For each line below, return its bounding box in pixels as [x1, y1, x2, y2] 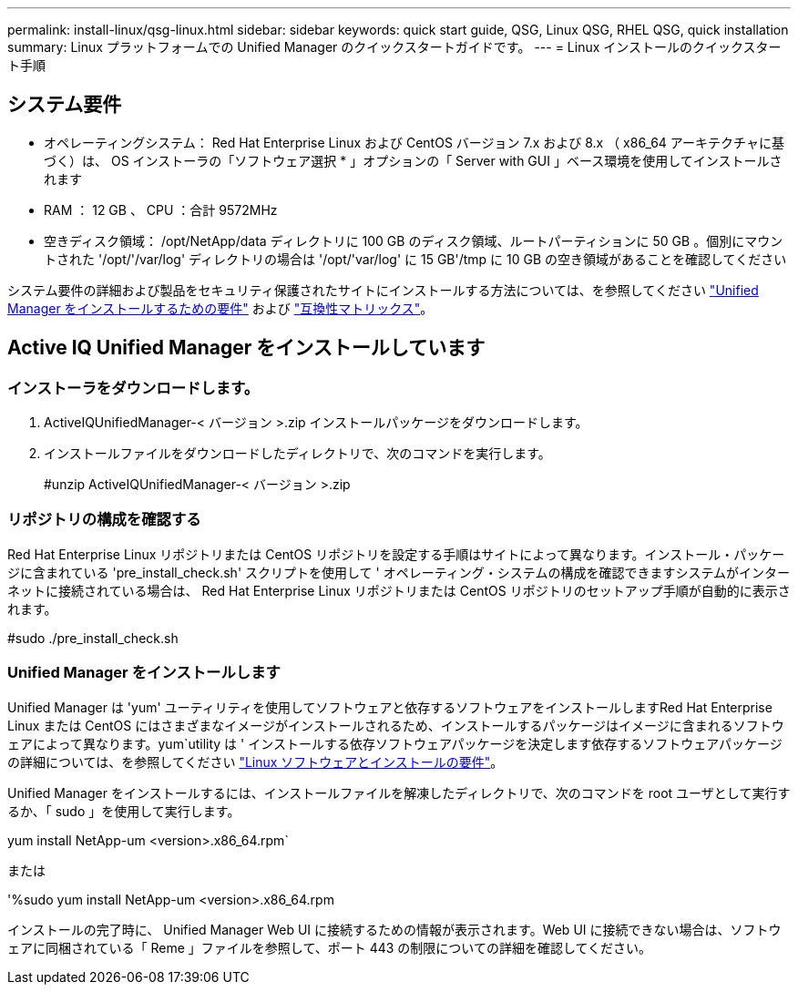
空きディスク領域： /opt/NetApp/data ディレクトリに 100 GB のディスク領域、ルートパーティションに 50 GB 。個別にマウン [44, 232, 783, 249]
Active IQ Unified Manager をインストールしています [7, 336, 486, 360]
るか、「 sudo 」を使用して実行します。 [7, 803, 240, 819]
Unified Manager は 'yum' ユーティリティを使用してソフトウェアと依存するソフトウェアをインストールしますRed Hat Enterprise [7, 699, 772, 715]
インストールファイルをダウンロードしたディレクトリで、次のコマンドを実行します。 [44, 445, 551, 462]
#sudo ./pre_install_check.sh [7, 629, 179, 646]
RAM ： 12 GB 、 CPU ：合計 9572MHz [44, 201, 278, 218]
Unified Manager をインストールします [7, 663, 281, 682]
